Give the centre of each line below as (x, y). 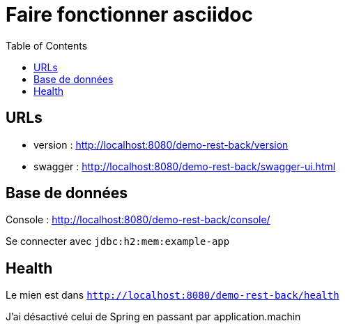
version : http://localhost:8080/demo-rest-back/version (161, 144)
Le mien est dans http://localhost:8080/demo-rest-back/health (172, 295)
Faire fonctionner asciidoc (129, 15)
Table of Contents (47, 45)
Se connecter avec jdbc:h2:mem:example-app (118, 241)
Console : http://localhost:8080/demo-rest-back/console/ (138, 220)
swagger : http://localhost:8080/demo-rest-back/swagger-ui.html (185, 166)
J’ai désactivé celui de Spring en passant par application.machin (153, 317)
